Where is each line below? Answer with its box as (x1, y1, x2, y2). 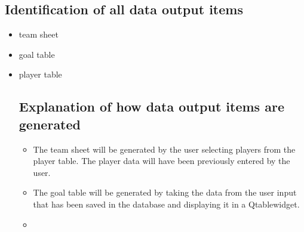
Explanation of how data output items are (19, 97, 284, 116)
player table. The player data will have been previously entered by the (33, 154, 290, 167)
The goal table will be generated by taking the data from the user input (33, 186, 297, 199)
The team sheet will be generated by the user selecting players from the (33, 143, 296, 155)
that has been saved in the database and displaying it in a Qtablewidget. (33, 197, 300, 210)
